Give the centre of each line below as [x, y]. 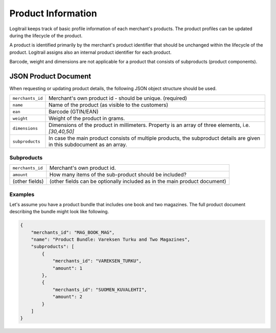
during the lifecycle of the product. [46, 35]
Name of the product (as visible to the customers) [109, 105]
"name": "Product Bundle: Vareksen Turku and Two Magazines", [110, 240]
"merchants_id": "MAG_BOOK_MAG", [73, 232]
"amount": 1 [67, 268]
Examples [22, 194]
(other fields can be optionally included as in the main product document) [138, 182]
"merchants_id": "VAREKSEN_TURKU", [97, 261]
